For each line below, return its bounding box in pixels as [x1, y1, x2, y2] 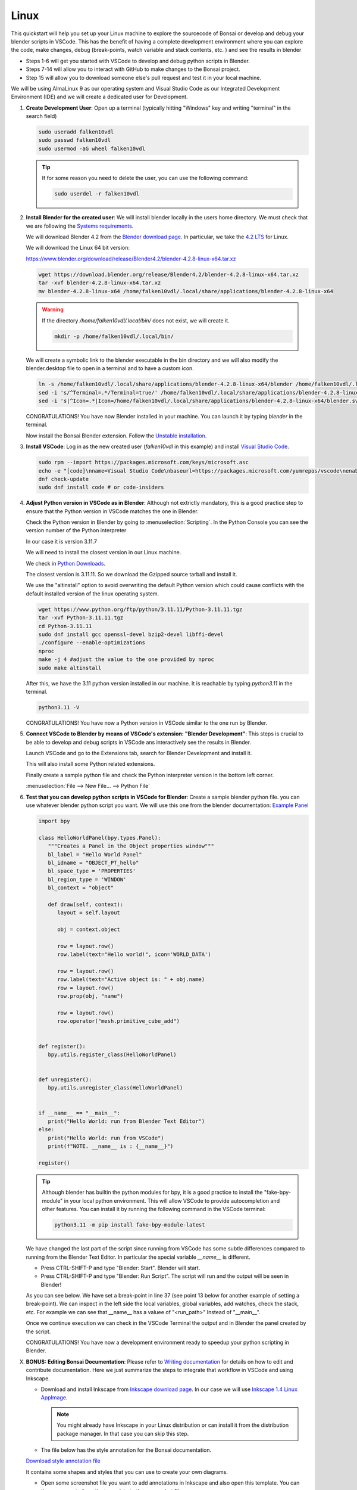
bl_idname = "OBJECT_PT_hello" [48, 859, 139, 866]
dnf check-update [38, 476, 89, 482]
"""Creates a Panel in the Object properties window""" [48, 843, 214, 849]
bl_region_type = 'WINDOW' [48, 876, 127, 883]
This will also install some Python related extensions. [26, 760, 155, 768]
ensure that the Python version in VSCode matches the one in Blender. [26, 507, 199, 515]
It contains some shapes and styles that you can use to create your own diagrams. [26, 1468, 228, 1475]
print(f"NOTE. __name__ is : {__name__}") [48, 1143, 174, 1150]
